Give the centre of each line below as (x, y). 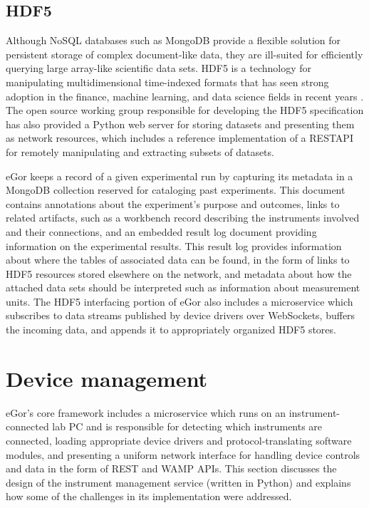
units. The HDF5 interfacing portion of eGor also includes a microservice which (180, 301)
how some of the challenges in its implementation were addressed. (149, 496)
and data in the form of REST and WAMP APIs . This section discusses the (171, 468)
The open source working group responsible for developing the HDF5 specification (185, 110)
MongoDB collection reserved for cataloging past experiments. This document (176, 190)
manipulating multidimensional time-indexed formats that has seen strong (167, 82)
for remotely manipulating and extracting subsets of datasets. (140, 151)
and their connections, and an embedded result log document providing (161, 231)
